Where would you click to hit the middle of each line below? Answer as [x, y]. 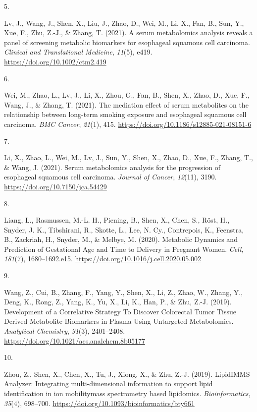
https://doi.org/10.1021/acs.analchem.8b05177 [75, 340]
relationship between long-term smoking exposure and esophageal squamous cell [125, 114]
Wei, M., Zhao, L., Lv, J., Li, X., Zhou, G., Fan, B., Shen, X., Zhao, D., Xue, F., [127, 95]
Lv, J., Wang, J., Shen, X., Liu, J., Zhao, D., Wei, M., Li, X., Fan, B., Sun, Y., [124, 23]
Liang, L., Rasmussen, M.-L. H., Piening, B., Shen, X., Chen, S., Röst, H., [117, 220]
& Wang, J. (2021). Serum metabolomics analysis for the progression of [112, 167]
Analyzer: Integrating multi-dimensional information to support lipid [108, 383]
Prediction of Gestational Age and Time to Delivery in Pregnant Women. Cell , [124, 249]
